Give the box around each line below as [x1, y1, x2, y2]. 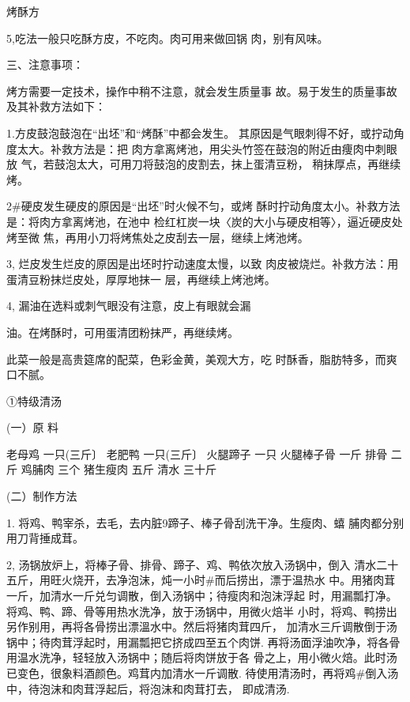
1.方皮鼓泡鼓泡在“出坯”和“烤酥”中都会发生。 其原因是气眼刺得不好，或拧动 [6, 124, 393, 141]
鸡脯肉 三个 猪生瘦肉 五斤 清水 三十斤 [21, 461, 216, 477]
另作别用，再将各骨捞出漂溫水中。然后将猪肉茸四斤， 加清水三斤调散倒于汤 [6, 618, 397, 635]
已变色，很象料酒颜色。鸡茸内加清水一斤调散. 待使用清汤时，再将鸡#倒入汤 [6, 665, 399, 681]
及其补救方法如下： [6, 98, 106, 115]
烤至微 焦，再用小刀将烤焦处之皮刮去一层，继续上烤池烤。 [6, 228, 309, 245]
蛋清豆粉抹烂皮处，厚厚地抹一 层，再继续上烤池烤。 [6, 270, 276, 287]
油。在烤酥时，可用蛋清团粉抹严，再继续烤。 [6, 323, 239, 340]
